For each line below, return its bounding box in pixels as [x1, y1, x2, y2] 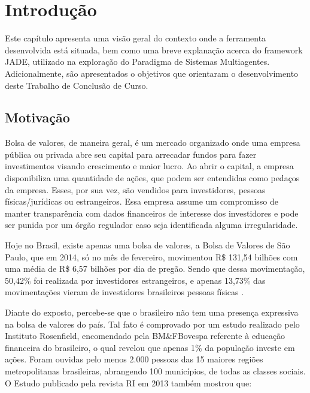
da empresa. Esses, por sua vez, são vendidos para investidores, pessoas [5, 183, 266, 196]
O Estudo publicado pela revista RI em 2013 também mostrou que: [5, 376, 252, 389]
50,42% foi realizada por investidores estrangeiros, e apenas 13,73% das [5, 274, 266, 286]
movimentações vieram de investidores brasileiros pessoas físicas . [5, 286, 244, 298]
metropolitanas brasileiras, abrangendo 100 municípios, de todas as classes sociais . [5, 364, 306, 377]
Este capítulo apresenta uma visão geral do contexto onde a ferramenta [5, 32, 266, 44]
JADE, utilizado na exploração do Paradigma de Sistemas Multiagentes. [5, 55, 270, 68]
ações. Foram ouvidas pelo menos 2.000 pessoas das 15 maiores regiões [5, 353, 263, 365]
